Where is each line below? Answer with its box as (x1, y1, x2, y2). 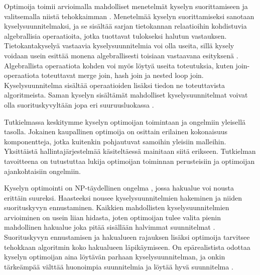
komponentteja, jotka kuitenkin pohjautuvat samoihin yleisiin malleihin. (4, 136, 226, 146)
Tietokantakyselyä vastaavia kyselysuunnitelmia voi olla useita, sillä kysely (4, 40, 234, 51)
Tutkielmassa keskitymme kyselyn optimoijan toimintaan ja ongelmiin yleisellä (4, 116, 246, 127)
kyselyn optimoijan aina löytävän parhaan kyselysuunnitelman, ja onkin (4, 251, 225, 262)
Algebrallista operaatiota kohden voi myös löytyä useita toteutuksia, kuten (4, 60, 233, 70)
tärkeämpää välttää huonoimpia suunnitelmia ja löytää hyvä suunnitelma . (4, 261, 233, 271)
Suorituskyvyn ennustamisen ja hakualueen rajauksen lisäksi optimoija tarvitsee (4, 232, 250, 242)
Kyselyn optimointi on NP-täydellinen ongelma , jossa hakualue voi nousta (4, 182, 234, 193)
